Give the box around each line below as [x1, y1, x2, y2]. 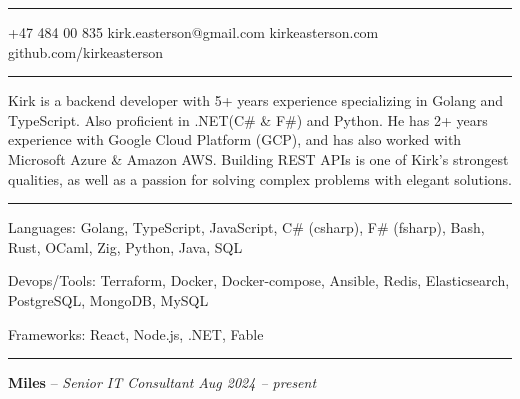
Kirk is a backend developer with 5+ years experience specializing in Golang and [8, 90, 504, 111]
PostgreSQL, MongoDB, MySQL [8, 289, 209, 310]
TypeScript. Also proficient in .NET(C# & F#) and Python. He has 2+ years [8, 109, 488, 130]
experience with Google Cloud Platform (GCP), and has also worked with [8, 129, 462, 150]
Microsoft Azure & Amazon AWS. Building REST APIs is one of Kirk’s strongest [8, 148, 509, 169]
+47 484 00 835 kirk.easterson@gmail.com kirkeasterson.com [8, 22, 379, 42]
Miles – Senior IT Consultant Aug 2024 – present [8, 372, 317, 393]
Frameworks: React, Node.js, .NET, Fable [8, 323, 264, 344]
